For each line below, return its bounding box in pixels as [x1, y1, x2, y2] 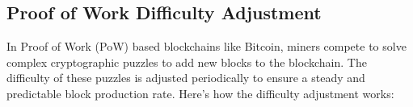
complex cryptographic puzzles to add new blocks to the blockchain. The [6, 53, 367, 70]
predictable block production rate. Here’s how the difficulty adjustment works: [6, 84, 394, 101]
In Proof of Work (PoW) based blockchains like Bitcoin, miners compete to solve [6, 38, 407, 55]
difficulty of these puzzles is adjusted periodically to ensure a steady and [6, 69, 365, 86]
